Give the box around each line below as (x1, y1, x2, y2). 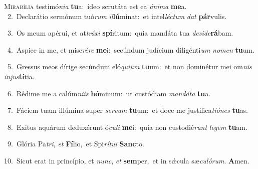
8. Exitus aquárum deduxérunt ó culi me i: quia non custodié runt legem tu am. (7, 121, 247, 132)
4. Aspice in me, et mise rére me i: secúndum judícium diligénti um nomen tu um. (7, 44, 255, 55)
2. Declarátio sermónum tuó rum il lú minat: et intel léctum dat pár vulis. (7, 11, 227, 21)
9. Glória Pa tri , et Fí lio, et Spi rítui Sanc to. (7, 138, 144, 149)
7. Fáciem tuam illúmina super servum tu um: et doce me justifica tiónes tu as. (7, 105, 248, 115)
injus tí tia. (4, 71, 35, 81)
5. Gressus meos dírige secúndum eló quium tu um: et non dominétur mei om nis (7, 61, 252, 72)
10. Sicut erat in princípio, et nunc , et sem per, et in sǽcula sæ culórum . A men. (4, 155, 249, 165)
